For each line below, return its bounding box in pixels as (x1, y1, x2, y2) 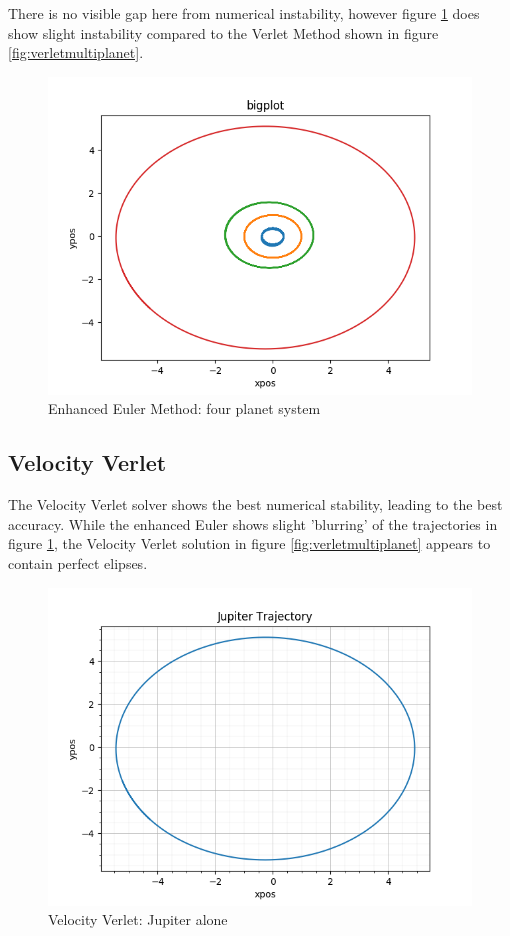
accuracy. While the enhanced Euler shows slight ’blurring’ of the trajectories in (8, 513, 498, 534)
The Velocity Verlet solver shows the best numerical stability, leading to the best (8, 494, 503, 515)
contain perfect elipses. (8, 552, 148, 573)
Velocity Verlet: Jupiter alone (48, 909, 228, 930)
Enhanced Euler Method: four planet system (48, 398, 321, 419)
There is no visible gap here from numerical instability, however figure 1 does (8, 3, 480, 23)
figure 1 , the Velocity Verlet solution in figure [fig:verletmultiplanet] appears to (8, 533, 491, 554)
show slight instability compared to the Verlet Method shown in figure (8, 22, 439, 43)
